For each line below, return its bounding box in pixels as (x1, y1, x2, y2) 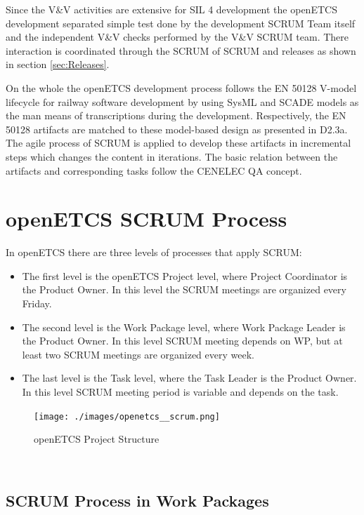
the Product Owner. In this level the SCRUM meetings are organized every (22, 282, 346, 297)
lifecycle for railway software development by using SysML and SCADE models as (6, 94, 359, 109)
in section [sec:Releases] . (6, 57, 110, 72)
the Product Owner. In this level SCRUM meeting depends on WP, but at (22, 333, 343, 348)
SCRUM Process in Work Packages (6, 489, 269, 511)
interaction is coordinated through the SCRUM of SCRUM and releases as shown (6, 43, 356, 58)
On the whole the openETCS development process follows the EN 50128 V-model (6, 80, 357, 95)
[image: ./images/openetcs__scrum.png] (34, 411, 220, 422)
